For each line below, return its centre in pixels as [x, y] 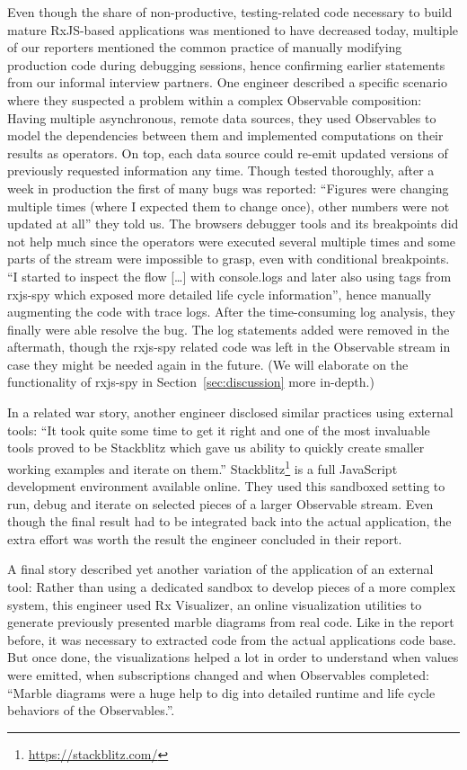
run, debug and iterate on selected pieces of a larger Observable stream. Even [220, 503]
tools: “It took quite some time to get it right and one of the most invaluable [219, 430]
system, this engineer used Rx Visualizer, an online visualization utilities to [215, 604]
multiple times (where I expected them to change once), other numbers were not [229, 206]
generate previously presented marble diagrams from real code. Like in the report [231, 622]
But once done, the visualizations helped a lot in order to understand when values [233, 657]
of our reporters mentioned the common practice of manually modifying [205, 47]
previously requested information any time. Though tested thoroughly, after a [221, 170]
